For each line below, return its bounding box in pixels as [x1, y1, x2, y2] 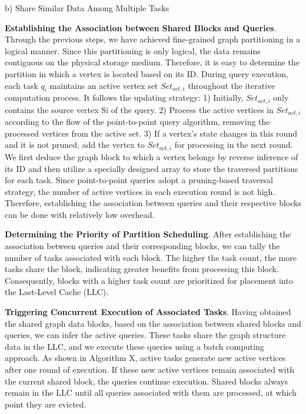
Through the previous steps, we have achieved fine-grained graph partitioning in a [5, 33, 301, 45]
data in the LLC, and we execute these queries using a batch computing [5, 340, 264, 352]
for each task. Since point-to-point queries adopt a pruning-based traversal [5, 174, 273, 186]
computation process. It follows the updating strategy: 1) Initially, [5, 91, 244, 104]
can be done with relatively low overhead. [5, 208, 155, 220]
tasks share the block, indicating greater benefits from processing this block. [5, 263, 279, 275]
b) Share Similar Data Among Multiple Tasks [5, 2, 169, 14]
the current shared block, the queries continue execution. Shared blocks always [5, 375, 288, 387]
